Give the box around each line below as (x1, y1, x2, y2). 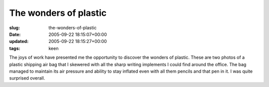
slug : (9, 25, 20, 31)
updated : (9, 39, 29, 44)
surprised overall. (9, 75, 45, 81)
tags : (9, 45, 20, 51)
